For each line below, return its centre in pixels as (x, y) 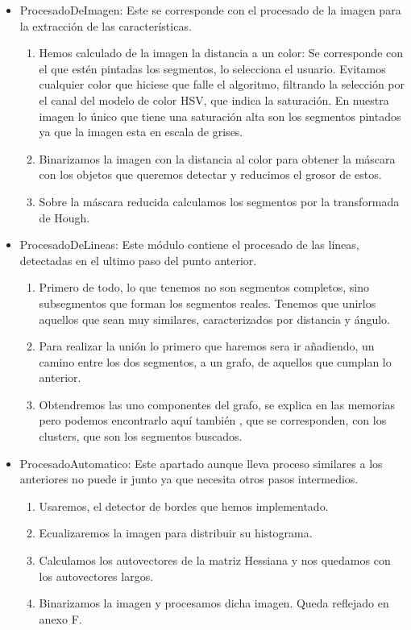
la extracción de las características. (106, 25)
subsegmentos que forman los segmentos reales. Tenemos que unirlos (208, 303)
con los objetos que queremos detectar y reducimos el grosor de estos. (210, 174)
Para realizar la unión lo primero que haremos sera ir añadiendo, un (207, 346)
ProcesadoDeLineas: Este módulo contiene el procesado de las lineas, (189, 245)
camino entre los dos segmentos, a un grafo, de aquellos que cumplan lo (215, 361)
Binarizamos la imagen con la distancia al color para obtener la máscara (217, 158)
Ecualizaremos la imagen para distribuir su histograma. (176, 533)
